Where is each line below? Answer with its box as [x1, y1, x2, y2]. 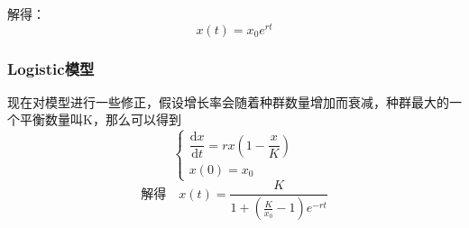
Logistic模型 [7, 57, 95, 79]
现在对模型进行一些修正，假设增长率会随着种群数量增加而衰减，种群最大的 [7, 92, 449, 111]
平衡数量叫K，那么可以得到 [19, 110, 181, 129]
